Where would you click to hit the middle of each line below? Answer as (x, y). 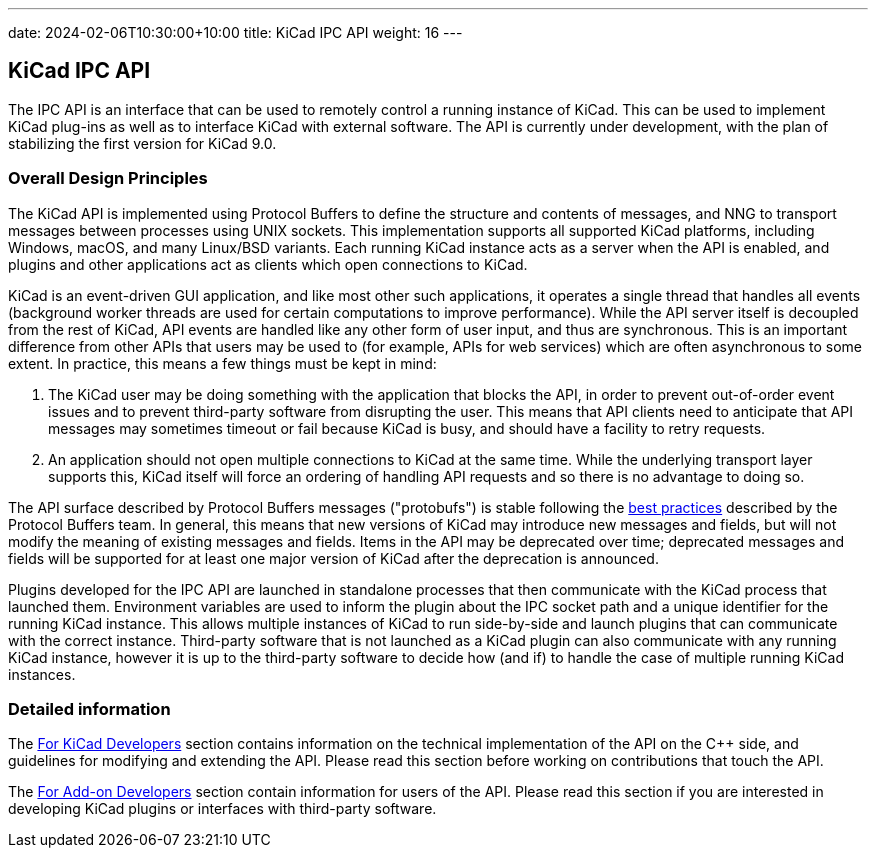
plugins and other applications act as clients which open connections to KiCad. (268, 264)
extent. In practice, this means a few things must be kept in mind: (222, 363)
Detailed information (89, 708)
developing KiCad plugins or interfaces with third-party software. (222, 809)
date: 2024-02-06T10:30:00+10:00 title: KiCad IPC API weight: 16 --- (235, 32)
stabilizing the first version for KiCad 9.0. (142, 143)
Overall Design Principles (108, 178)
